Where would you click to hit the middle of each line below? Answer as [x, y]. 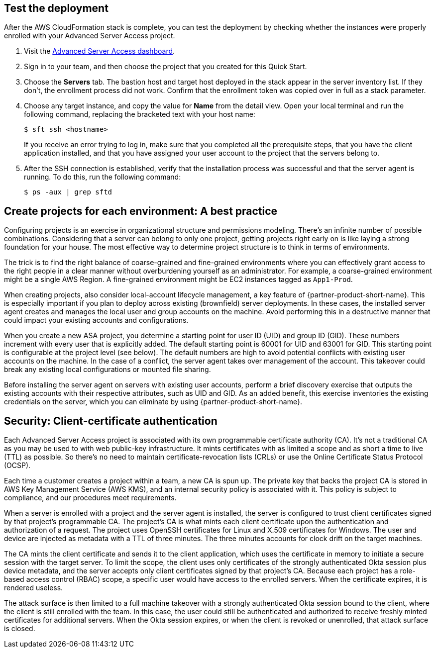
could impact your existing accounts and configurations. [96, 320]
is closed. [20, 629]
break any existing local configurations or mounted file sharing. [108, 370]
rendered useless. [34, 588]
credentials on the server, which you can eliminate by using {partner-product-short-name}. [153, 402]
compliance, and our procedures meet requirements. [90, 498]
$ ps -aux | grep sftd [68, 192]
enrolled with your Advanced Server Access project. [90, 36]
